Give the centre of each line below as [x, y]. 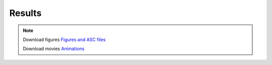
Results [25, 13]
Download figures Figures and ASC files [64, 39]
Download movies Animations [54, 49]
